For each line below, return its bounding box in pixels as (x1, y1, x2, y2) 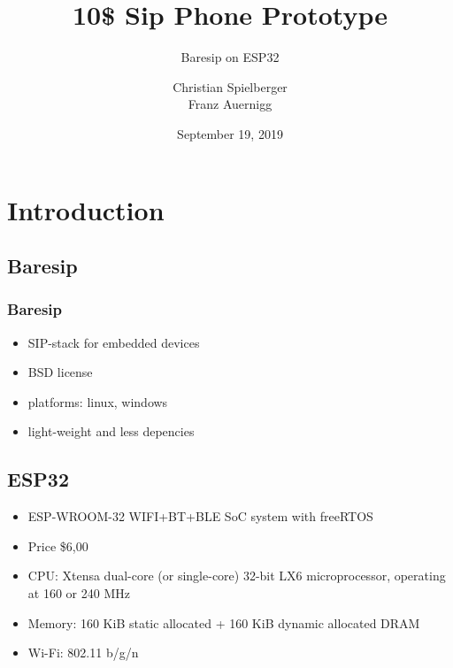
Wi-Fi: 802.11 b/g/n (27, 643, 139, 662)
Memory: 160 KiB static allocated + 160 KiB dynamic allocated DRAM (27, 613, 420, 632)
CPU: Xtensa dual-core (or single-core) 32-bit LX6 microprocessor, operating (27, 566, 446, 585)
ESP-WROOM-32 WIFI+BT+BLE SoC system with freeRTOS (27, 507, 373, 526)
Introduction (7, 191, 165, 227)
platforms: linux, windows (27, 392, 168, 411)
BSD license (27, 363, 93, 381)
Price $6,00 (27, 536, 88, 555)
